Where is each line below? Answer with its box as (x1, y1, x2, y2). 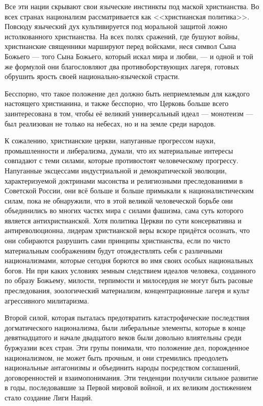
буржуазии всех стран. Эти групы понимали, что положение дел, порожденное (5, 342, 249, 352)
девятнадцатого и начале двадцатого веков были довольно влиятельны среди (5, 332, 242, 343)
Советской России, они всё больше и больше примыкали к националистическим (5, 185, 254, 196)
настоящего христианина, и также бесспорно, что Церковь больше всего (5, 98, 229, 109)
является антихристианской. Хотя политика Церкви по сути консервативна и (5, 215, 242, 225)
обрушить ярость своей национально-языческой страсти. (5, 71, 180, 82)
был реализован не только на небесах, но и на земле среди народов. (5, 118, 216, 129)
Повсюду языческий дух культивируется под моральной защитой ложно (5, 21, 227, 32)
